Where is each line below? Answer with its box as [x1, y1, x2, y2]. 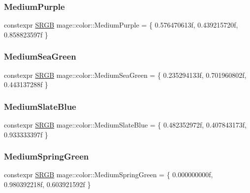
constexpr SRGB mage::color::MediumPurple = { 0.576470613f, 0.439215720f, [4, 20, 238, 30]
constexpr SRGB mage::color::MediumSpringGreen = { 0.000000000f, [4, 169, 213, 180]
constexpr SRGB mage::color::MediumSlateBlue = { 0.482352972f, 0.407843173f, [4, 120, 247, 130]
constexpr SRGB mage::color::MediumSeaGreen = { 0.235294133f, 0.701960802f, [4, 69, 247, 80]
